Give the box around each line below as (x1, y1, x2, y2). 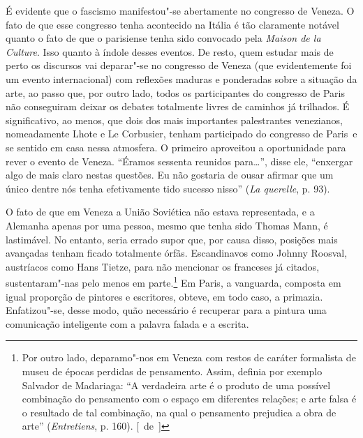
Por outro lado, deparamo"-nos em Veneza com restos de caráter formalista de (22, 350, 356, 365)
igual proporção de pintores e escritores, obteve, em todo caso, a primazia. (6, 289, 323, 303)
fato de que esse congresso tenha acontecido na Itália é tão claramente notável (6, 17, 339, 31)
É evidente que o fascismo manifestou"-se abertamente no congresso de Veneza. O (6, 3, 355, 17)
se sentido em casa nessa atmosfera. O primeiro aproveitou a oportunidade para (6, 139, 346, 154)
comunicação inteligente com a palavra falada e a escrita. (6, 316, 249, 331)
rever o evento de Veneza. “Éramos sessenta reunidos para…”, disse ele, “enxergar (6, 153, 353, 168)
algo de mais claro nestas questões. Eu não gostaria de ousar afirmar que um (6, 167, 334, 182)
